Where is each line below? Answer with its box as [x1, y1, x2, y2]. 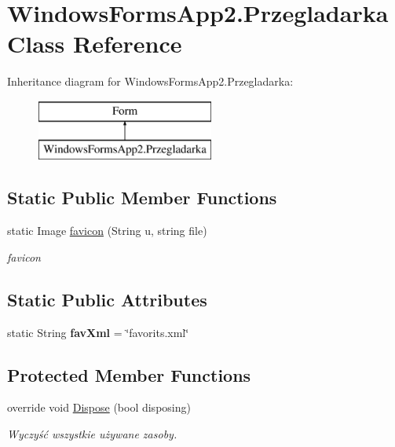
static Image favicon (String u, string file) [7, 222, 207, 239]
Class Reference [7, 27, 182, 60]
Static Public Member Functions [7, 185, 277, 210]
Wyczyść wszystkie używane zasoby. [7, 426, 177, 442]
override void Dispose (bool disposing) [7, 399, 191, 416]
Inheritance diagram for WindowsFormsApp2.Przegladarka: [7, 73, 294, 90]
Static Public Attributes [7, 287, 207, 311]
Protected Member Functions [7, 362, 251, 387]
